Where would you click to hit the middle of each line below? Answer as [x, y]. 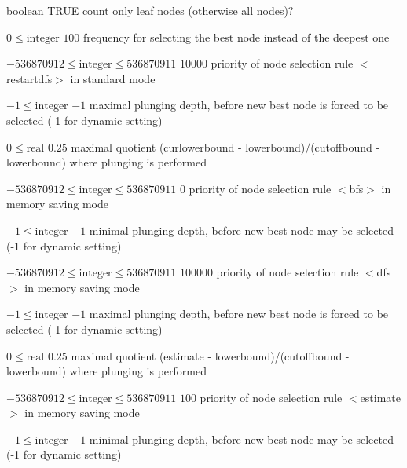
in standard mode [113, 78]
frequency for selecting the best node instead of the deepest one [236, 37]
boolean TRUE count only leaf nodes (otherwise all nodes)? [150, 10]
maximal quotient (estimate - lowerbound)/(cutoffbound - [210, 355]
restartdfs [29, 78]
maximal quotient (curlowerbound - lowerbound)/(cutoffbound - [225, 146]
